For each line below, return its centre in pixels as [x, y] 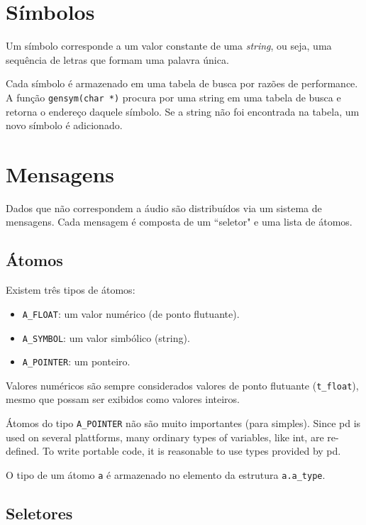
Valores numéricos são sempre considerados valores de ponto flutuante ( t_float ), [182, 385]
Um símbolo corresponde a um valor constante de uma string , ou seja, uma [169, 46]
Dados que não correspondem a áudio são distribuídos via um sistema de [164, 208]
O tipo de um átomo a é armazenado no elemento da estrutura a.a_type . [166, 474]
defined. [23, 451]
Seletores [39, 513]
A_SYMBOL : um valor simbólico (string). [106, 337]
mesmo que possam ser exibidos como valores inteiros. [123, 399]
